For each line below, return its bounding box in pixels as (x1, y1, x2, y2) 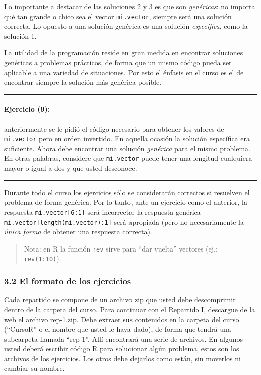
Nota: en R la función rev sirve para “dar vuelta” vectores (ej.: (24, 243, 218, 254)
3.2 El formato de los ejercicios (4, 275, 132, 287)
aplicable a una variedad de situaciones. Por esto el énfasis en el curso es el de (4, 67, 244, 77)
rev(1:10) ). (24, 253, 61, 264)
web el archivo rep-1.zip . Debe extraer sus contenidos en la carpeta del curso (4, 314, 239, 324)
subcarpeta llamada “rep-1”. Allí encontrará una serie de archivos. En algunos (4, 333, 243, 344)
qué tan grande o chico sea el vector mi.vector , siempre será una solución (4, 11, 232, 21)
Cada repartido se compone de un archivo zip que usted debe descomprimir (4, 294, 236, 305)
